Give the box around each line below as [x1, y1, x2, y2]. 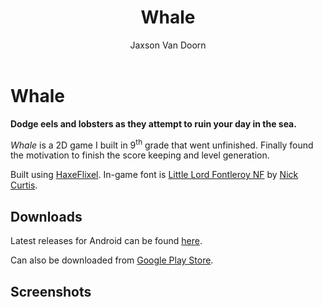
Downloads [10, 208, 83, 225]
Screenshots [10, 283, 92, 300]
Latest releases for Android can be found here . [10, 235, 203, 247]
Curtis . [10, 179, 38, 191]
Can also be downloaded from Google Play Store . [10, 254, 214, 266]
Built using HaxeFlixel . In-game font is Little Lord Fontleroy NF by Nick [10, 169, 299, 181]
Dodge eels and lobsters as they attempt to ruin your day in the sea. [10, 117, 297, 130]
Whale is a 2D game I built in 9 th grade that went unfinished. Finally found [10, 137, 314, 151]
